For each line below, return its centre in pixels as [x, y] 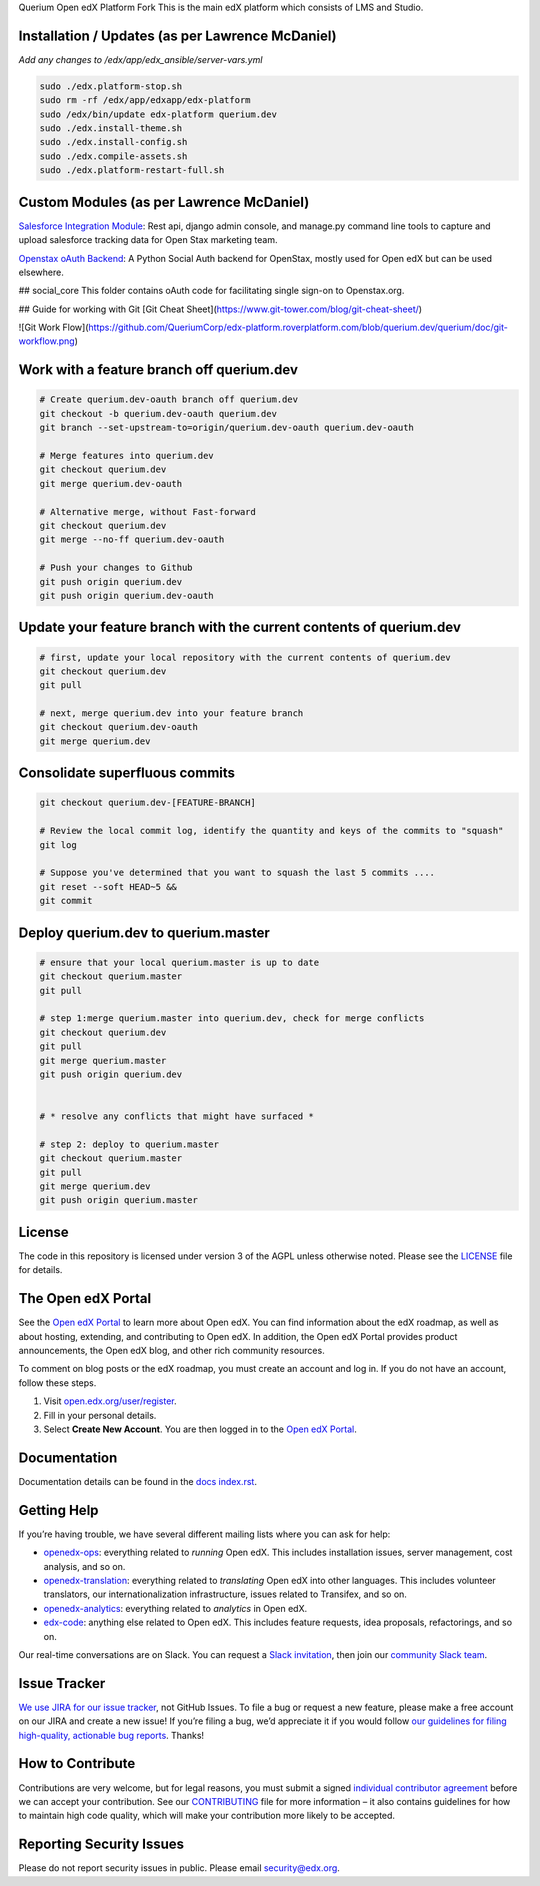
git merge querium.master [103, 1060]
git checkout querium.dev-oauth [119, 727]
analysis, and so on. [84, 1566]
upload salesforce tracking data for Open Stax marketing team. [148, 240]
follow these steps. [57, 1382]
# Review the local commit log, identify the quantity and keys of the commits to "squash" [271, 831]
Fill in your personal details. [100, 1415]
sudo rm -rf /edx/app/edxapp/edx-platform [145, 100]
